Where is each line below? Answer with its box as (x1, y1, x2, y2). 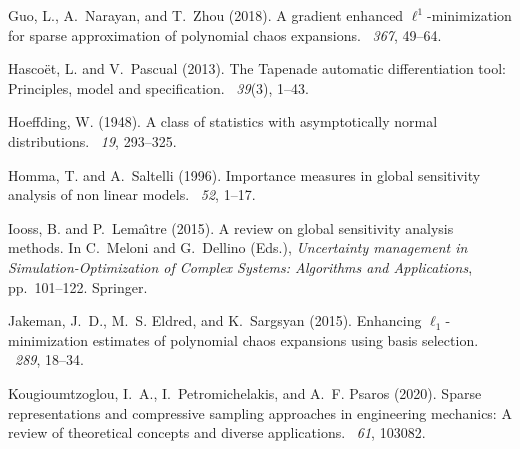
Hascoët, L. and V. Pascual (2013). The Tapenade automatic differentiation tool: (8, 58, 506, 79)
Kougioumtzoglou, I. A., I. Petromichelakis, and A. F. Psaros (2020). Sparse (8, 382, 482, 403)
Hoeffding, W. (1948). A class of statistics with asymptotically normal (8, 111, 438, 132)
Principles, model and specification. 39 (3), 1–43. (8, 77, 309, 98)
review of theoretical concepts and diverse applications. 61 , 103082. (8, 422, 426, 443)
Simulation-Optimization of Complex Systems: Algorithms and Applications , (8, 256, 473, 277)
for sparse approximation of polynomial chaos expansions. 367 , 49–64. (8, 24, 442, 45)
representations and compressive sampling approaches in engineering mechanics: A (8, 402, 512, 423)
